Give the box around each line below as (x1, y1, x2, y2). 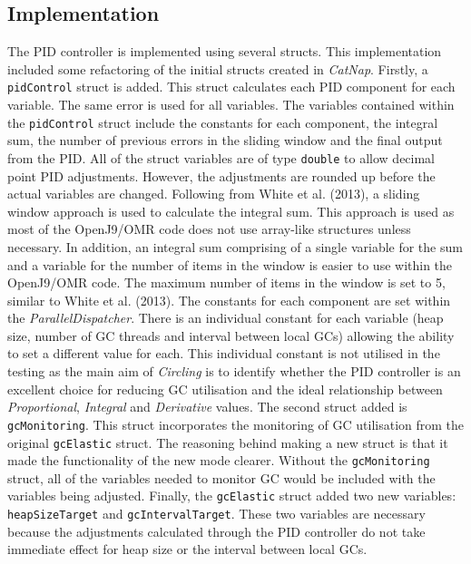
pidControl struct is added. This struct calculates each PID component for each (7, 77, 456, 96)
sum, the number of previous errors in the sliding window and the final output (7, 131, 443, 150)
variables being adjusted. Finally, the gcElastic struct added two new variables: (7, 486, 456, 505)
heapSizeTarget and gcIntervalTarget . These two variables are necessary (7, 504, 426, 523)
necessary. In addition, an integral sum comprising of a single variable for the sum (7, 237, 463, 256)
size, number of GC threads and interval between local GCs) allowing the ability (7, 326, 455, 345)
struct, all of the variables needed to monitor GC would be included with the (7, 468, 436, 487)
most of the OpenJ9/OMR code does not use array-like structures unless (7, 219, 411, 238)
